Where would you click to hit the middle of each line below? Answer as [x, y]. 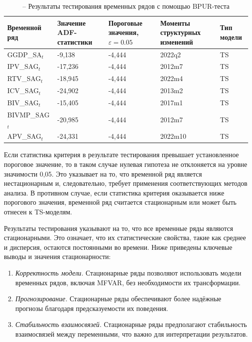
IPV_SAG [23, 66]
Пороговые [125, 23]
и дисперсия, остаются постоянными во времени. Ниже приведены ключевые [118, 247]
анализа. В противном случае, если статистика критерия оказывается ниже [114, 192]
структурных [181, 32]
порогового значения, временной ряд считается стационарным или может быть [120, 202]
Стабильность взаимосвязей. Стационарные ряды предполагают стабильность [131, 324]
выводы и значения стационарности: [57, 256]
